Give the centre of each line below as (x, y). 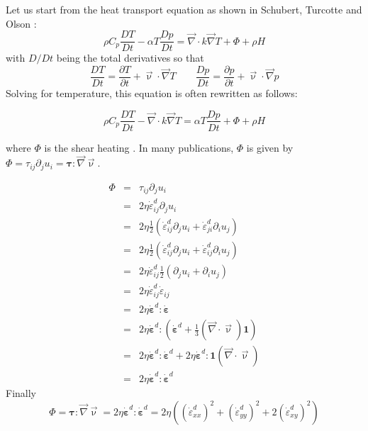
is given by (270, 147)
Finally (21, 393)
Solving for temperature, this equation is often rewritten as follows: (152, 93)
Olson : (21, 23)
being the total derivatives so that (130, 58)
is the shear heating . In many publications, (139, 147)
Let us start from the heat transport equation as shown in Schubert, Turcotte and (184, 9)
